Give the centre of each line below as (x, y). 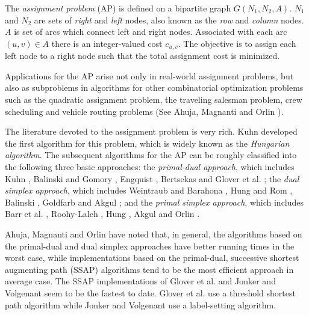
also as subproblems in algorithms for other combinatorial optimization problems (154, 87)
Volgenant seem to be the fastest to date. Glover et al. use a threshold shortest (150, 292)
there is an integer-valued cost (107, 43)
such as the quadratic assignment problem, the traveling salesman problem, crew (154, 99)
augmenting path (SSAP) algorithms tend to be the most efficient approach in (149, 269)
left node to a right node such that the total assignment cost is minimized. (142, 56)
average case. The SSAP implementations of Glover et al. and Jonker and (140, 281)
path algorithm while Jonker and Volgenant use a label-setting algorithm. (141, 304)
